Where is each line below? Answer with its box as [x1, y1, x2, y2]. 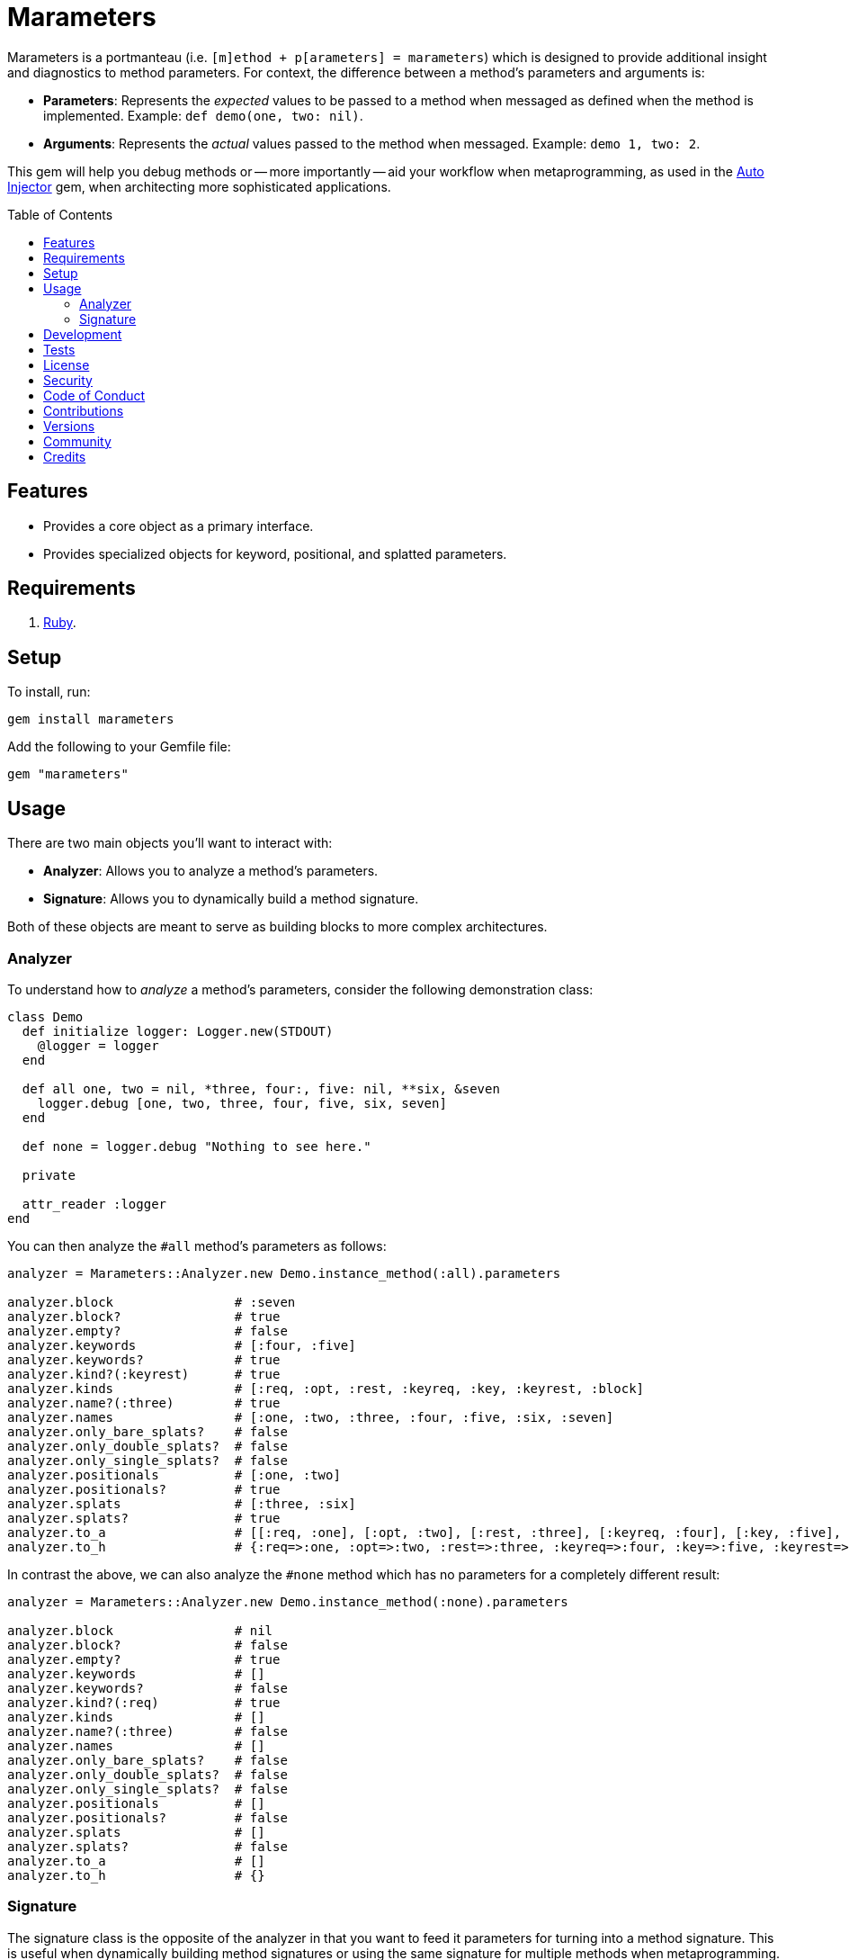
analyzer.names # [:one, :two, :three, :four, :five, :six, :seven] [7, 1409, 614, 1425]
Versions [43, 418, 95, 434]
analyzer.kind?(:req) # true [7, 1695, 281, 1710]
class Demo [7, 1009, 84, 1024]
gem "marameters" [7, 767, 129, 782]
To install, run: [7, 684, 91, 700]
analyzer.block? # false [7, 1637, 288, 1652]
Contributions [43, 402, 124, 418]
